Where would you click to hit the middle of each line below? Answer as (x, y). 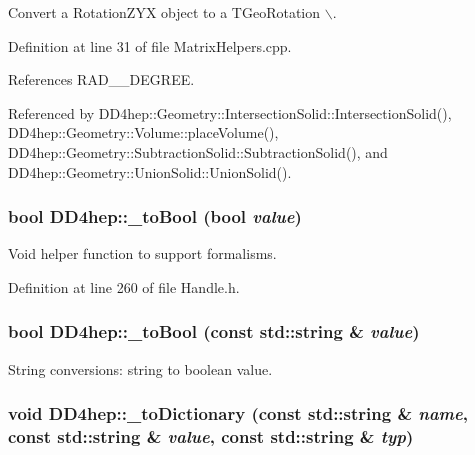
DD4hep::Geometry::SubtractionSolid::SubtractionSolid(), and (198, 151)
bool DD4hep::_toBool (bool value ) (155, 216)
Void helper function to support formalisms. (142, 253)
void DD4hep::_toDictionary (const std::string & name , (238, 413)
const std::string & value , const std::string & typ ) (211, 436)
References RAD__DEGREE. (101, 79)
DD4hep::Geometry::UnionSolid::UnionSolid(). (150, 171)
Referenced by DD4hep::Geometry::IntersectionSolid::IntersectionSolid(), (230, 112)
